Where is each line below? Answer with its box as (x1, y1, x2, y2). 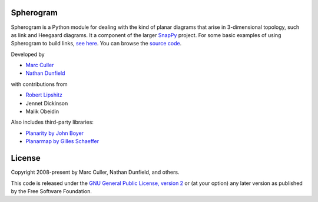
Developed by (11, 51, 45, 58)
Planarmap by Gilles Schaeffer (25, 138, 100, 145)
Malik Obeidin (25, 108, 59, 115)
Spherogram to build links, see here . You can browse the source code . (11, 40, 182, 47)
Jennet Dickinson (25, 100, 68, 107)
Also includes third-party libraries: (11, 118, 94, 126)
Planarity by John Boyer (25, 130, 84, 137)
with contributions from (11, 80, 68, 88)
